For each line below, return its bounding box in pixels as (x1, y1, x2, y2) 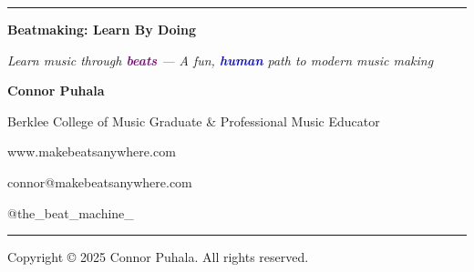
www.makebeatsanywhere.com (7, 142, 176, 161)
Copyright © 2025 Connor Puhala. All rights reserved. (7, 247, 309, 267)
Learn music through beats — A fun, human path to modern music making (7, 50, 434, 69)
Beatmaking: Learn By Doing (7, 20, 196, 38)
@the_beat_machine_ (7, 203, 134, 222)
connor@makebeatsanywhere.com (7, 172, 192, 191)
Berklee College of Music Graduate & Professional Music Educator (7, 111, 380, 130)
